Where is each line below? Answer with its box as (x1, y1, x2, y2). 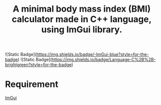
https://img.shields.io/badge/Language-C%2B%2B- (52, 57, 156, 63)
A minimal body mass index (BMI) (13, 3, 151, 15)
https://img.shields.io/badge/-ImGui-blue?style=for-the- (36, 52, 149, 57)
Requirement (5, 79, 58, 90)
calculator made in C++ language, (12, 14, 152, 25)
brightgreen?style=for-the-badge (5, 62, 72, 68)
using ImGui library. (41, 24, 123, 35)
